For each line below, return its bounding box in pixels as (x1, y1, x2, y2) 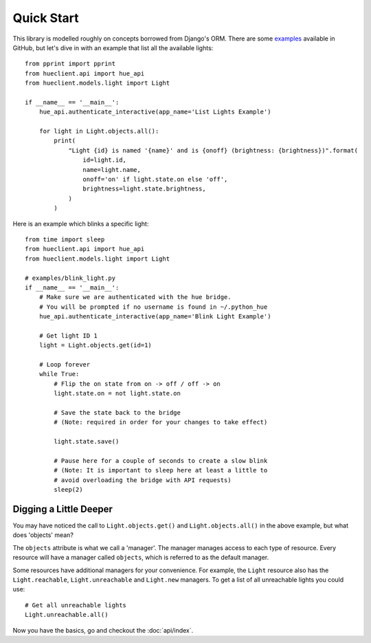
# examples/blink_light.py (25, 274, 116, 282)
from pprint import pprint (25, 60, 116, 68)
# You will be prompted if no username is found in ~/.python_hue (38, 303, 268, 311)
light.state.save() (54, 437, 120, 446)
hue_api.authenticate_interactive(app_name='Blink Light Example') (38, 313, 271, 320)
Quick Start (12, 10, 79, 25)
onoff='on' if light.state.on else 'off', (82, 175, 228, 184)
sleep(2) (54, 486, 83, 494)
